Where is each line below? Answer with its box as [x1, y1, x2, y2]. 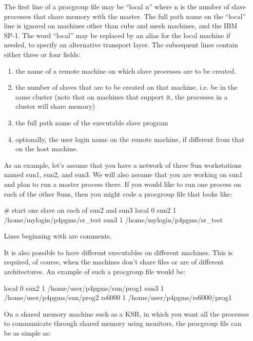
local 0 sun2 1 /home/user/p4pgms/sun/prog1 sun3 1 [4, 282, 164, 293]
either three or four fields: [4, 49, 80, 59]
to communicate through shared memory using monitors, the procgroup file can [4, 318, 241, 328]
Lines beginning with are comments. [4, 231, 112, 241]
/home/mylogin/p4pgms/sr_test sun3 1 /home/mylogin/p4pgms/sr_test [4, 214, 223, 224]
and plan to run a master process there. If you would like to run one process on [4, 179, 241, 189]
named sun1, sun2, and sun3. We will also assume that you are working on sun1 [4, 169, 243, 180]
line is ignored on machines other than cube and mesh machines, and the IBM [4, 20, 237, 31]
